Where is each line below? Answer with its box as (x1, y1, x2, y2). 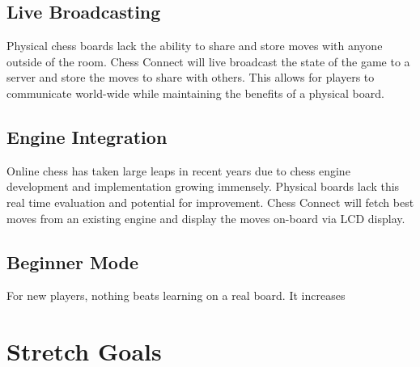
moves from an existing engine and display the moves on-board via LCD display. (6, 209, 405, 226)
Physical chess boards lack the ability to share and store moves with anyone (6, 37, 383, 54)
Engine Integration (6, 124, 168, 149)
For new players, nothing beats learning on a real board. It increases (6, 287, 346, 304)
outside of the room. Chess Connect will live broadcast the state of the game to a (6, 53, 410, 70)
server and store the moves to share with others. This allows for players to (6, 69, 375, 86)
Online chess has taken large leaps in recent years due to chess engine (6, 162, 350, 179)
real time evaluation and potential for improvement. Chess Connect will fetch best (6, 193, 414, 210)
